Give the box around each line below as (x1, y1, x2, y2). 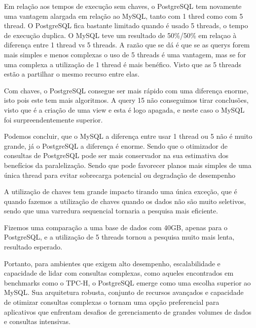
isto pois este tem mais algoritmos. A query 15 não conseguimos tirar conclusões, (4, 95, 249, 105)
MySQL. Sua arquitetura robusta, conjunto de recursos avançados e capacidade (4, 287, 244, 297)
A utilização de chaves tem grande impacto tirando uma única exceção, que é (4, 186, 237, 197)
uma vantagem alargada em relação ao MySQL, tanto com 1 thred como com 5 (4, 10, 243, 21)
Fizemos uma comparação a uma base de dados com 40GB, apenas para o (4, 222, 228, 232)
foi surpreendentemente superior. (4, 114, 103, 124)
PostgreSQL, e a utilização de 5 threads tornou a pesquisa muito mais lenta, (4, 232, 235, 242)
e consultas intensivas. (4, 316, 71, 327)
